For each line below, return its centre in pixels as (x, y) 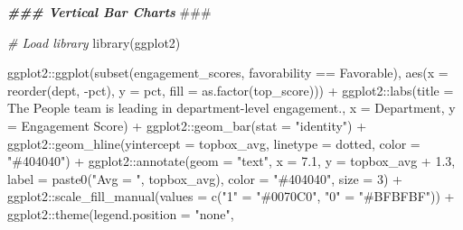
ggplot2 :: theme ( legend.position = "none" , (121, 213)
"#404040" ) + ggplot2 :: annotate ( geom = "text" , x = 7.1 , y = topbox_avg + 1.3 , (231, 161)
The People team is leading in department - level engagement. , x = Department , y (231, 108)
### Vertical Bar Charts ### (109, 12)
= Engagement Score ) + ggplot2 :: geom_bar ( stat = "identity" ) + (187, 125)
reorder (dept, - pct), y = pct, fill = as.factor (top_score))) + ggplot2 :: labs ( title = (231, 90)
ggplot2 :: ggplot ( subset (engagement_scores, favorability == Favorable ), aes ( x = (228, 73)
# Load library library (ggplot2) (94, 42)
